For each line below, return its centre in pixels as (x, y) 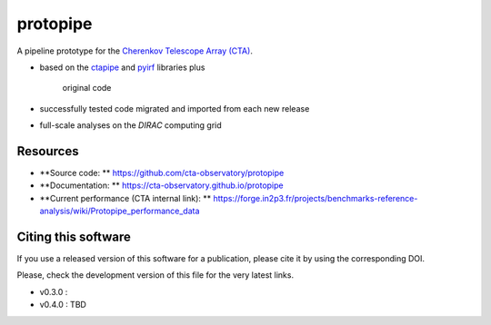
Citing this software (74, 237)
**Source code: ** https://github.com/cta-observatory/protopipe (162, 173)
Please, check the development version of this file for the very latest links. (155, 275)
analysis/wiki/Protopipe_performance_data (120, 211)
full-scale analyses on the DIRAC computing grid (130, 125)
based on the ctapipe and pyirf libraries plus (122, 67)
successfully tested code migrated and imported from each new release (175, 108)
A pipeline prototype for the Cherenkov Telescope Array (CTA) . (135, 51)
